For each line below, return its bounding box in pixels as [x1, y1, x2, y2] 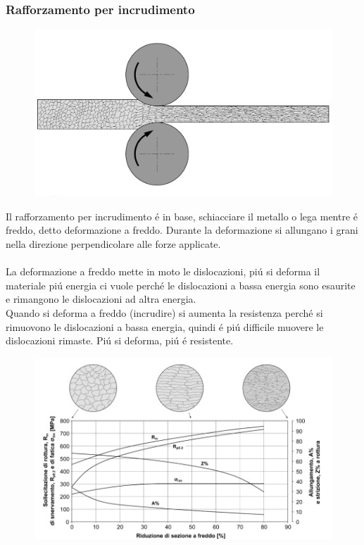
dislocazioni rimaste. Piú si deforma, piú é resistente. [6, 333, 234, 348]
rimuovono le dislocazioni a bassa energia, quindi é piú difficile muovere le [6, 319, 324, 334]
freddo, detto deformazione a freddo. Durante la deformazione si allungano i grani [6, 223, 358, 237]
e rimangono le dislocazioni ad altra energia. [6, 292, 196, 306]
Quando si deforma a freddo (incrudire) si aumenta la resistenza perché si [6, 306, 323, 320]
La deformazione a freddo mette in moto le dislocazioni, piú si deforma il [6, 264, 320, 279]
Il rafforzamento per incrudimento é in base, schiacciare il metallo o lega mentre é [6, 208, 358, 223]
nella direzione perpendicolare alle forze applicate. [6, 237, 221, 251]
